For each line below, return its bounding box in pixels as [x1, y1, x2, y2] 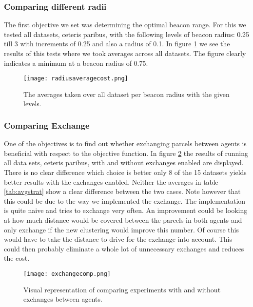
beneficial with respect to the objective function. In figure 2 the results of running [4, 148, 248, 158]
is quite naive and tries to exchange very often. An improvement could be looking [4, 205, 248, 215]
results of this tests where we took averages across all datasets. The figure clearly [4, 48, 246, 58]
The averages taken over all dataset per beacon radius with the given [23, 89, 230, 99]
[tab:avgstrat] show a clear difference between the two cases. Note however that [4, 186, 241, 196]
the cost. [4, 253, 30, 263]
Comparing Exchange [4, 119, 90, 131]
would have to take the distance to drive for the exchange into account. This [4, 234, 233, 244]
